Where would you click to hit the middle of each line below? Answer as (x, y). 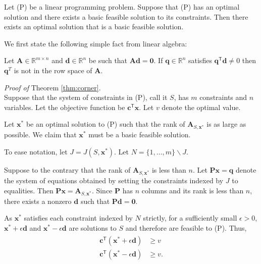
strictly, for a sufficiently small (190, 218)
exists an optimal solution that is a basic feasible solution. (94, 27)
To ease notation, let (36, 151)
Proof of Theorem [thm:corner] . (53, 87)
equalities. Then (29, 190)
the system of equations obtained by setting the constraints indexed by (114, 180)
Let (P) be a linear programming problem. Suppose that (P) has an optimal (122, 7)
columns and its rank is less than (193, 190)
